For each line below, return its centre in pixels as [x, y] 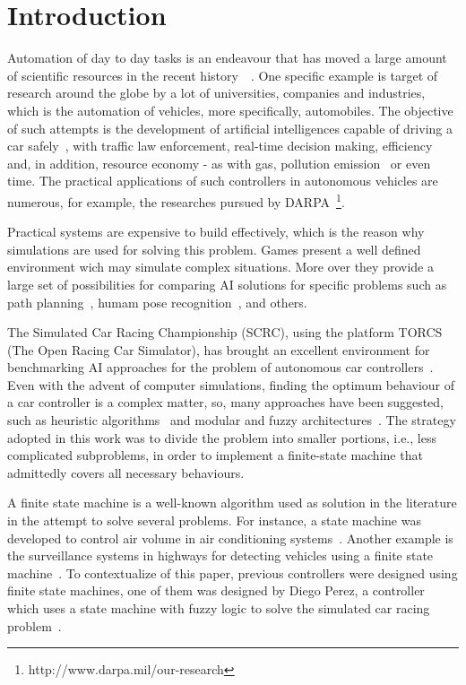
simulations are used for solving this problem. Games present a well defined [214, 249]
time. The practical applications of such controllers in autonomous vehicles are [223, 181]
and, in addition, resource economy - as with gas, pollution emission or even [219, 163]
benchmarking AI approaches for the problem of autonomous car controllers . [220, 367]
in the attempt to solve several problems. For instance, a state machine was [214, 520]
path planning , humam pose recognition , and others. [157, 302]
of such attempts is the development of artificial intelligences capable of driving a [230, 128]
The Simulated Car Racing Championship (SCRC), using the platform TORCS [225, 332]
